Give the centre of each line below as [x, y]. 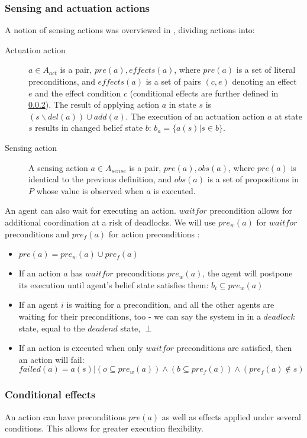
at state [288, 116]
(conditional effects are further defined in [204, 93]
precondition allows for [251, 210]
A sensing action [58, 167]
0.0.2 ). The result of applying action [94, 104]
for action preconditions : [154, 234]
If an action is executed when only [81, 348]
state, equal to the [52, 328]
